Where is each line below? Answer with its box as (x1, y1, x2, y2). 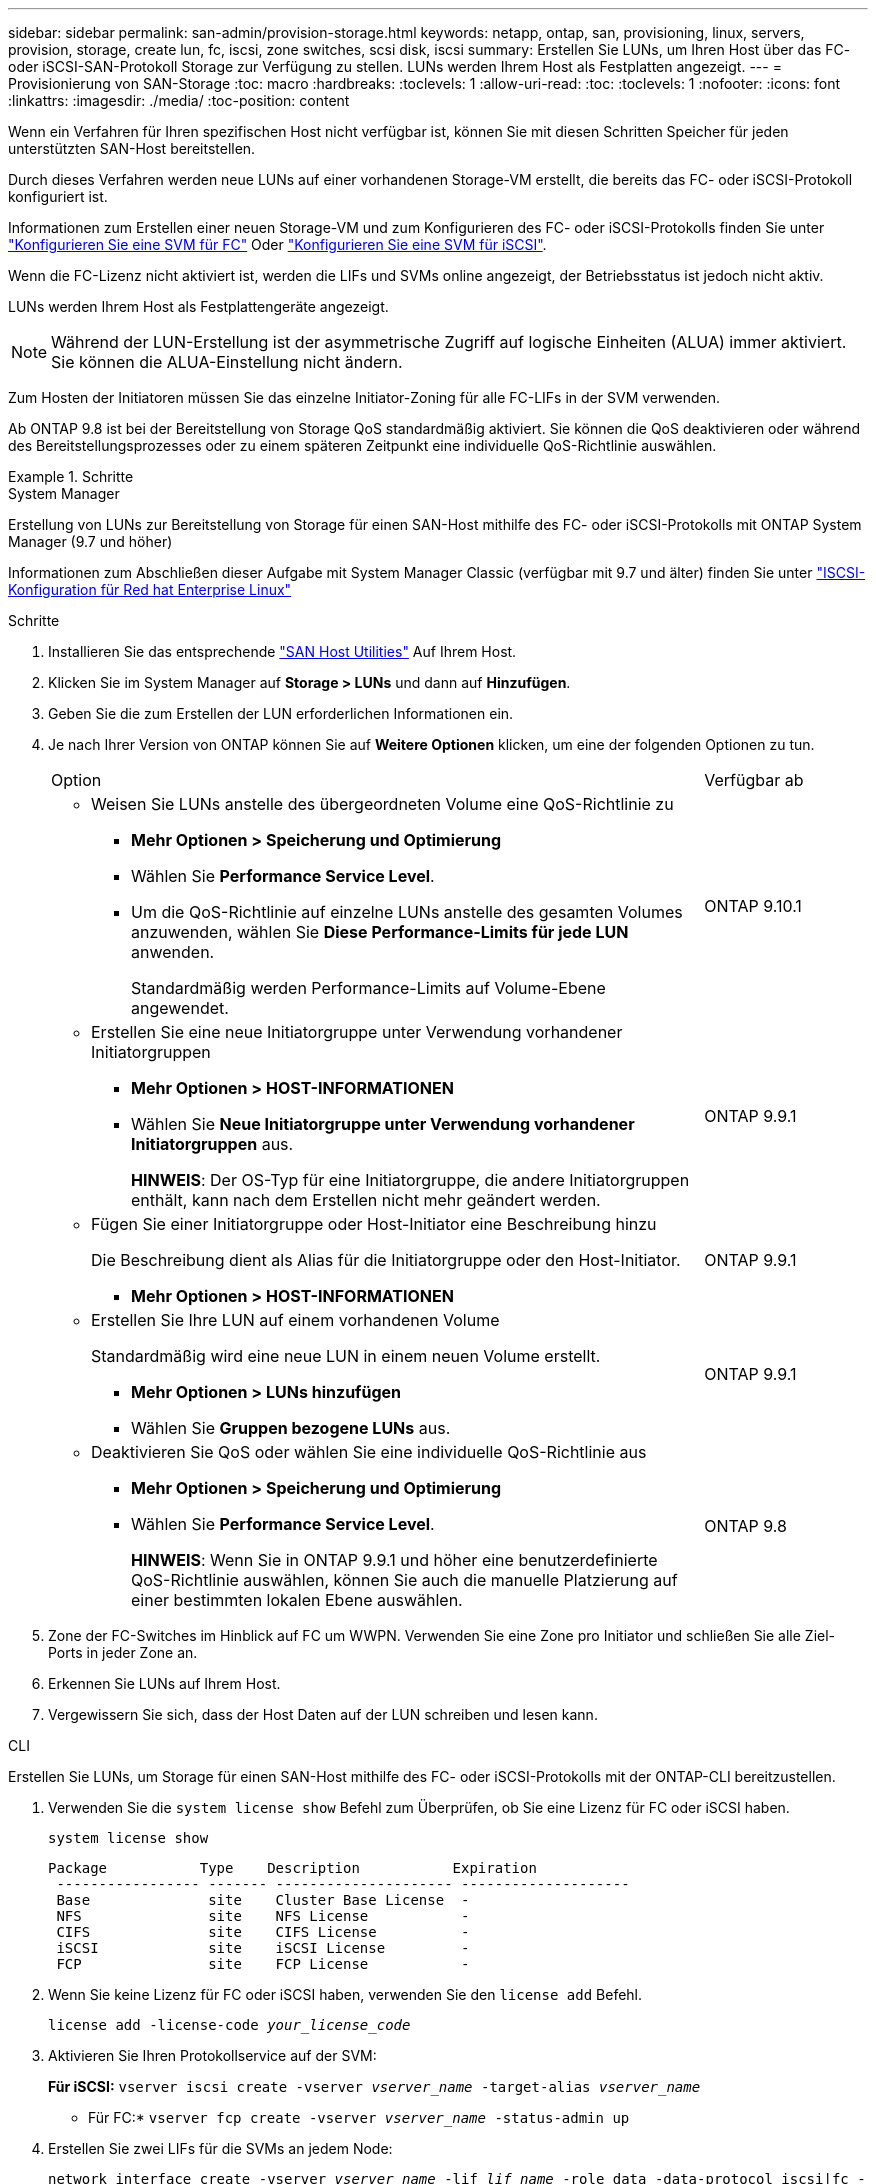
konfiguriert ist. (8, 188, 108, 205)
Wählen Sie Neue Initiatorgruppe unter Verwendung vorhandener (131, 1114, 635, 1134)
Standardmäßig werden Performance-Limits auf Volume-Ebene (131, 978, 606, 998)
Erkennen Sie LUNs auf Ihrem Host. (48, 1675, 281, 1692)
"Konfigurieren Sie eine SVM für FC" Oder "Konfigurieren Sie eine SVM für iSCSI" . (8, 236, 547, 253)
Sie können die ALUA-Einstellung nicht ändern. (51, 352, 403, 372)
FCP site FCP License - (56, 1956, 470, 1972)
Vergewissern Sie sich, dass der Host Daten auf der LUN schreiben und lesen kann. (48, 1706, 598, 1723)
